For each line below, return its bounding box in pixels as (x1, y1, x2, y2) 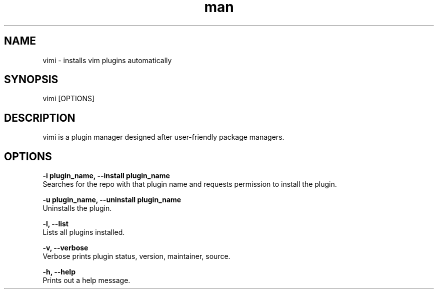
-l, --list (42, 219, 68, 228)
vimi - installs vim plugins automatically (42, 56, 172, 65)
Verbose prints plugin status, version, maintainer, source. (42, 252, 230, 261)
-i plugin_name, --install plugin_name (42, 171, 170, 180)
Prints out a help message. (42, 276, 130, 285)
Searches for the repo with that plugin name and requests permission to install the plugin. (42, 180, 337, 189)
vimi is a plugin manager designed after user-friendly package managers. (42, 133, 284, 142)
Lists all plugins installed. (42, 228, 125, 237)
